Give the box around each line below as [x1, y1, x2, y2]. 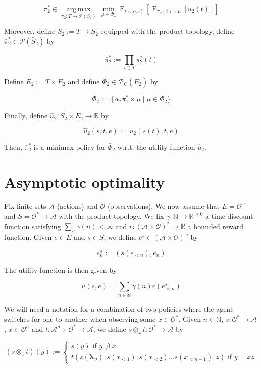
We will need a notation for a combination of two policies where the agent [4, 303, 233, 314]
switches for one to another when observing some [4, 313, 156, 324]
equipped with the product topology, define [100, 26, 235, 36]
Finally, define [4, 110, 48, 121]
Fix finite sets [4, 200, 46, 211]
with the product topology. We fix [59, 211, 164, 221]
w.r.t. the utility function [117, 141, 195, 152]
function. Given [4, 232, 52, 242]
